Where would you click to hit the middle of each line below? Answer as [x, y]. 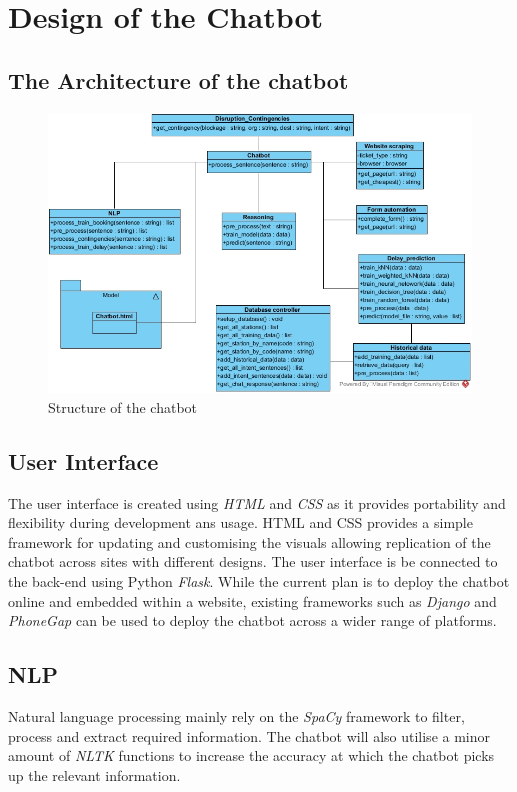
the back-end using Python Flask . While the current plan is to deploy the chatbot [259, 581]
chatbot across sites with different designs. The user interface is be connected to [253, 561]
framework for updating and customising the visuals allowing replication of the [249, 541]
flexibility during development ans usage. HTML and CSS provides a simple [240, 522]
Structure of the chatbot [123, 406]
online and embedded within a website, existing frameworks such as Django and [252, 600]
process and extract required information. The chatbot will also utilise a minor [249, 735]
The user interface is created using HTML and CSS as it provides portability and [257, 502]
